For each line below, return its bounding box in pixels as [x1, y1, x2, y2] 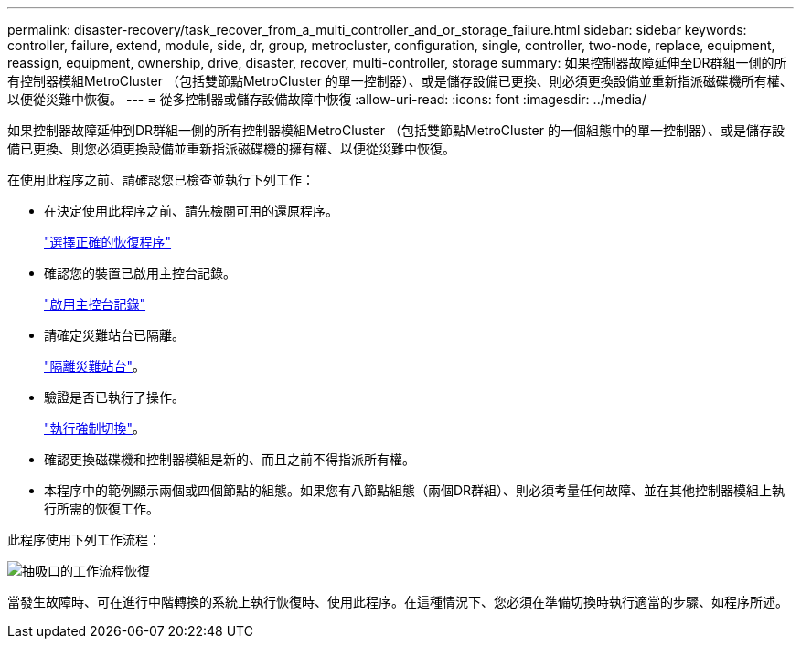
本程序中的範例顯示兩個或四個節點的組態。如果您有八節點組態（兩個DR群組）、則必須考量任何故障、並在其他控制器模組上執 [44, 482, 785, 498]
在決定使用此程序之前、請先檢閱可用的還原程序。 [44, 203, 338, 218]
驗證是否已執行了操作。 [44, 389, 185, 405]
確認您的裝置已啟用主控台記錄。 [44, 265, 236, 281]
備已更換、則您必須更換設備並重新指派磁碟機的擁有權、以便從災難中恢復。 [7, 141, 455, 156]
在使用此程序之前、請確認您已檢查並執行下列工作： [7, 172, 315, 187]
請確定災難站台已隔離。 [44, 327, 185, 343]
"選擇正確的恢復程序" [44, 234, 172, 249]
